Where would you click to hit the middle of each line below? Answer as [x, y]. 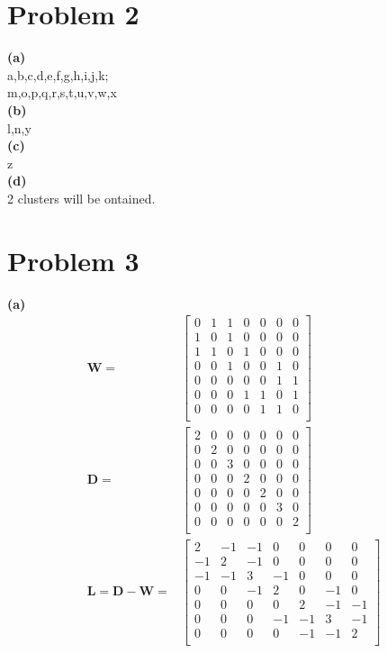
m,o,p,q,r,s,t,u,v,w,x [62, 92]
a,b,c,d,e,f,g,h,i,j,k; [58, 74]
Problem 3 [73, 260]
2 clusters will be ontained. [81, 198]
